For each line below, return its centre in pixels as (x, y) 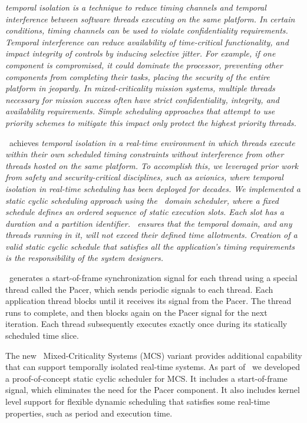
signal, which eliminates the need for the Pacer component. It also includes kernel (153, 390)
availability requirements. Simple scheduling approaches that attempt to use (140, 111)
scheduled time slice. (42, 336)
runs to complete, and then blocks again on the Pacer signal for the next (136, 312)
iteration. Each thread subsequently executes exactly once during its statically (146, 324)
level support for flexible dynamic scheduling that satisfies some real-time (138, 401)
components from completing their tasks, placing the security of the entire (138, 76)
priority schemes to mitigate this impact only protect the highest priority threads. (151, 122)
